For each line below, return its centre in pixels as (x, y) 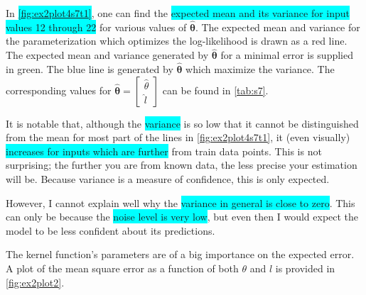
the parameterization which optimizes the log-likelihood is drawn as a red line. (177, 41)
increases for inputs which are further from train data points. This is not (164, 151)
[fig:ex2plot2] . (35, 282)
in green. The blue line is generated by (90, 69)
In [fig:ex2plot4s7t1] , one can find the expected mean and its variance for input (178, 13)
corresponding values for (59, 90)
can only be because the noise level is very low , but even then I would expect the (182, 217)
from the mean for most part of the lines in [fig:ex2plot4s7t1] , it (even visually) (178, 137)
